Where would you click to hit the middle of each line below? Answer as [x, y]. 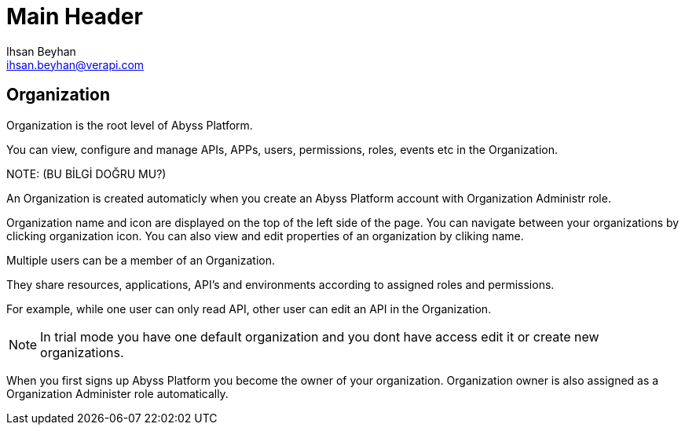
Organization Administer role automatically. [117, 393]
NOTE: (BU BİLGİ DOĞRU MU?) [86, 173]
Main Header [75, 16]
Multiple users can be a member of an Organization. [141, 260]
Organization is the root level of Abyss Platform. [130, 125]
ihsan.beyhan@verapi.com [75, 64]
